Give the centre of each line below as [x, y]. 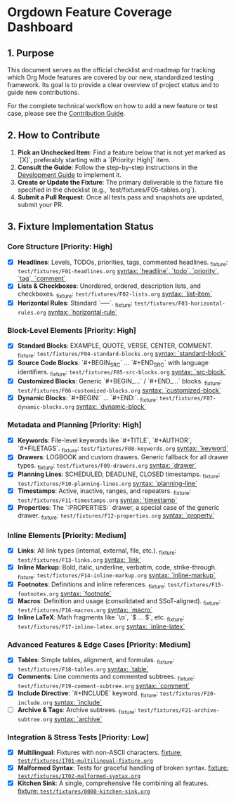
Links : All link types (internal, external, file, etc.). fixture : [97, 551]
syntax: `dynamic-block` [111, 407]
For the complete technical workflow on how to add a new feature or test [112, 106]
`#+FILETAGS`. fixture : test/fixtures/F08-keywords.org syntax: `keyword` [123, 449]
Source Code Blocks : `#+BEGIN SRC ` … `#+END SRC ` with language [113, 364]
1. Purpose [31, 53]
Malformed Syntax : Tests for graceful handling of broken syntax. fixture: [123, 768]
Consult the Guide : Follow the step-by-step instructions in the [107, 167]
